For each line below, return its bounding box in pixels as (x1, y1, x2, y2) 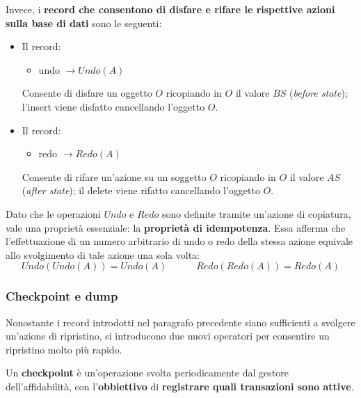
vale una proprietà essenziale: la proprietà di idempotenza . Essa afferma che (6, 220, 346, 234)
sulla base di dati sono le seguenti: (6, 15, 162, 30)
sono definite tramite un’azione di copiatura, (161, 206, 351, 221)
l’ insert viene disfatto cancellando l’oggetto (22, 99, 205, 113)
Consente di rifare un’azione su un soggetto (22, 169, 207, 184)
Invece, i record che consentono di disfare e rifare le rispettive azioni (6, 2, 335, 16)
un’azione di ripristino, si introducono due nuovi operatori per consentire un (6, 328, 330, 343)
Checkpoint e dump (6, 287, 118, 305)
